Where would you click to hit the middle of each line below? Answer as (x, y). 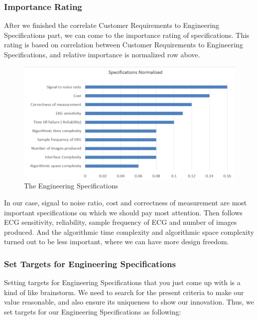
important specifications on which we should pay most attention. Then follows (123, 212)
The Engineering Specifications (71, 186)
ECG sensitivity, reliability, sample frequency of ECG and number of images (121, 222)
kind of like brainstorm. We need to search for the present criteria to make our (124, 292)
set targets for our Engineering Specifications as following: (93, 312)
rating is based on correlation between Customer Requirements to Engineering (124, 45)
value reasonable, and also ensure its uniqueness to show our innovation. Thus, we (129, 302)
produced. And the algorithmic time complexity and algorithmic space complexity (129, 232)
